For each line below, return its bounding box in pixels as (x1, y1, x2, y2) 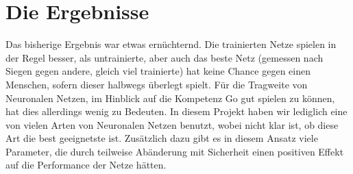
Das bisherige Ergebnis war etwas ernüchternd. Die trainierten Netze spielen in (5, 37, 337, 51)
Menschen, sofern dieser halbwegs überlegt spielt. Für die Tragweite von (5, 77, 308, 91)
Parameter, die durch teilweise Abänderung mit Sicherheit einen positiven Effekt (5, 144, 344, 158)
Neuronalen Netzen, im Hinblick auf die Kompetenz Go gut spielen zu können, (5, 90, 335, 105)
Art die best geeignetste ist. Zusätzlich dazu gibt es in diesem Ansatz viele (5, 131, 318, 145)
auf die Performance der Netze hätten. (5, 158, 167, 172)
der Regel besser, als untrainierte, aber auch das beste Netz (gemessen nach (5, 50, 324, 64)
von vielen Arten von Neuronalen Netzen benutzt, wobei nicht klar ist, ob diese (5, 117, 339, 132)
